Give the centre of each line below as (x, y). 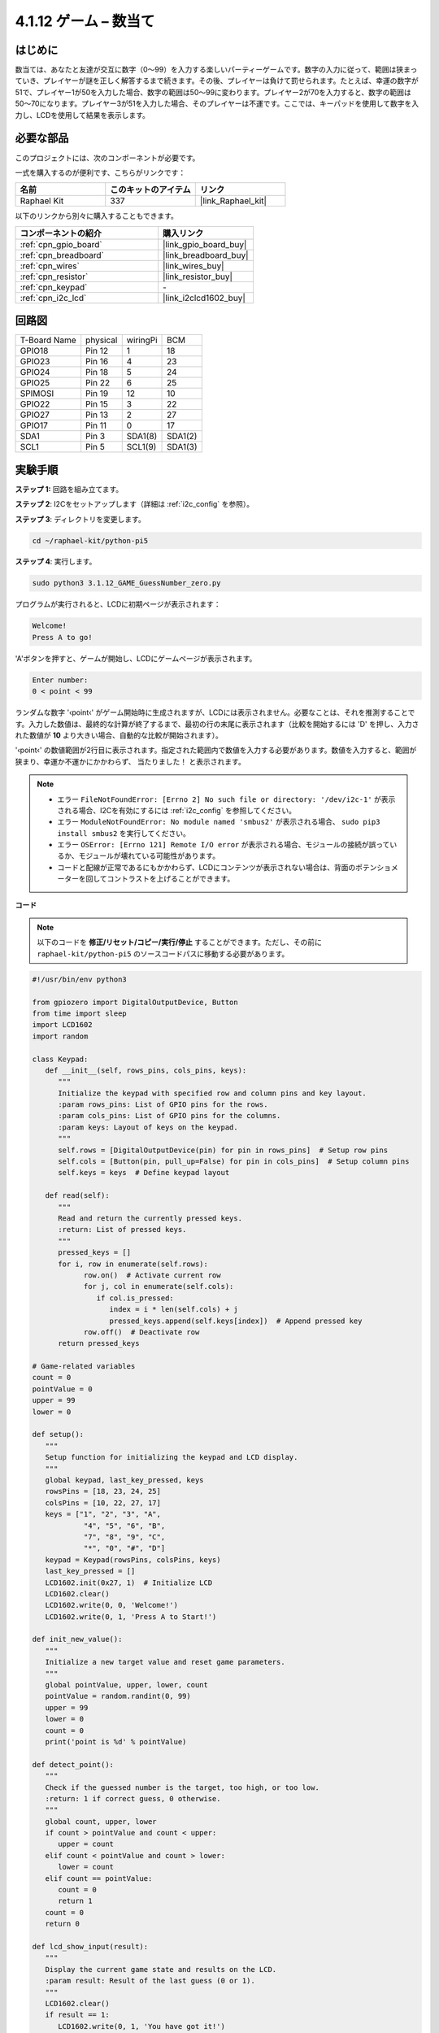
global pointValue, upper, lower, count (127, 1685)
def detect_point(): (73, 1764)
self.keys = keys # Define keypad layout (144, 1173)
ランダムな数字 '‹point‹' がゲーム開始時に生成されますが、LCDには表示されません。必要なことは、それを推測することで (215, 712)
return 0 (63, 1924)
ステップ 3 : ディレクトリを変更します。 (80, 519)
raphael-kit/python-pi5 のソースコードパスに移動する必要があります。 (163, 953)
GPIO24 (35, 372)
